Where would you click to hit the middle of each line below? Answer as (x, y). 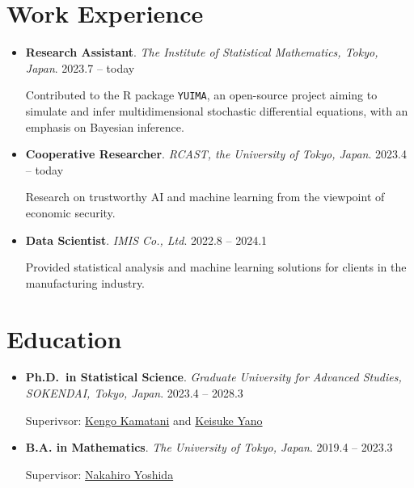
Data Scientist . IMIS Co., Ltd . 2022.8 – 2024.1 (146, 240)
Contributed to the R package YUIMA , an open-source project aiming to (201, 95)
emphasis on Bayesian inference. (105, 126)
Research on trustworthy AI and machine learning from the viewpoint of (205, 197)
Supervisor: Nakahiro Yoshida (99, 474)
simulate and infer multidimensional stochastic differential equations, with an (217, 110)
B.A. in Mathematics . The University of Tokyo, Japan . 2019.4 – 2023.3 (209, 447)
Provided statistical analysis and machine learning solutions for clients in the (216, 267)
